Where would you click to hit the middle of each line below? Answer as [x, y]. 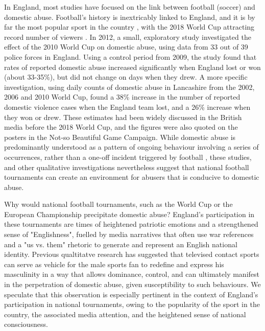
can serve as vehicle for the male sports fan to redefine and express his [114, 264]
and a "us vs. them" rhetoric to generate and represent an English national [121, 244]
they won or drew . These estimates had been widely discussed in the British [123, 117]
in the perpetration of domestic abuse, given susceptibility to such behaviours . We [132, 284]
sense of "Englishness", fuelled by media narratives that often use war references [129, 234]
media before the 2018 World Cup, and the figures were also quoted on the [121, 127]
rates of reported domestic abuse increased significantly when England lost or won [132, 67]
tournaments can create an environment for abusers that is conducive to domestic [132, 177]
